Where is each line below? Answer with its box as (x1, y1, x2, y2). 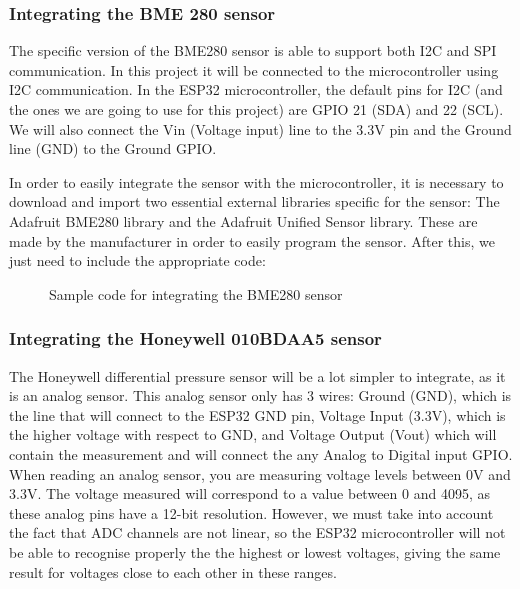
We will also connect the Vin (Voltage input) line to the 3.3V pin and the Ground (9, 118, 512, 139)
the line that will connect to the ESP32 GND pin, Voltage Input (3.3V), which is (9, 404, 506, 425)
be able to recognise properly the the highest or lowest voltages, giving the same (9, 541, 501, 562)
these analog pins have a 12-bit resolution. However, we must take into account (9, 502, 494, 523)
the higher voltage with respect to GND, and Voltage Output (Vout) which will (9, 424, 497, 445)
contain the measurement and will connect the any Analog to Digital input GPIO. (9, 443, 513, 464)
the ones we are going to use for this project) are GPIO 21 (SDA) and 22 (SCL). (9, 99, 504, 119)
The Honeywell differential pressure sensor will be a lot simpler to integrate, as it (9, 365, 506, 386)
